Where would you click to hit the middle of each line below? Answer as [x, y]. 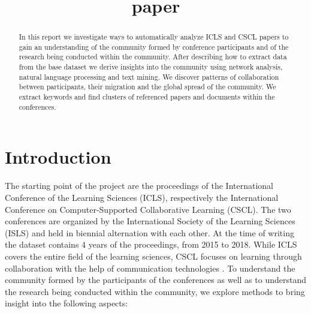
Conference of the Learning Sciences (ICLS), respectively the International [142, 197]
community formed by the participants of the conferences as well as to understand [155, 280]
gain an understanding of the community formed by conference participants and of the [154, 46]
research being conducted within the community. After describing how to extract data [153, 57]
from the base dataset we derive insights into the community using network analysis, [151, 67]
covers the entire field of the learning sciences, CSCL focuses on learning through [153, 256]
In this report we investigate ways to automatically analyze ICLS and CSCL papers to [154, 37]
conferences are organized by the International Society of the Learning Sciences [150, 221]
